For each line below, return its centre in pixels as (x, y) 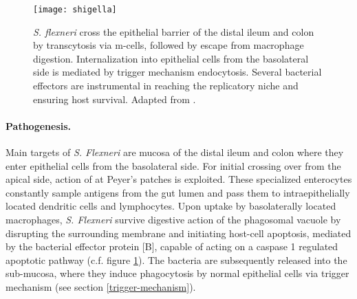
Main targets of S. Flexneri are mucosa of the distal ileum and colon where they (175, 152)
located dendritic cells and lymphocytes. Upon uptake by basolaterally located (171, 206)
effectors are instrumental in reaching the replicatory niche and (166, 86)
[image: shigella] (75, 10)
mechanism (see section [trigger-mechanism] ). (101, 286)
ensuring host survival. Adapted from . (115, 99)
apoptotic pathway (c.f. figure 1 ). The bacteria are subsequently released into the (176, 259)
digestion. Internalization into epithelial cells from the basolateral (171, 58)
